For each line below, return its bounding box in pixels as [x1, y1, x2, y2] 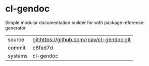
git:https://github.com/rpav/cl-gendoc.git [32, 36, 131, 43]
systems [8, 52, 28, 59]
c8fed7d [32, 44, 54, 51]
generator [5, 24, 26, 30]
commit [8, 44, 26, 51]
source [8, 36, 24, 43]
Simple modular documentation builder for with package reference [5, 19, 144, 25]
